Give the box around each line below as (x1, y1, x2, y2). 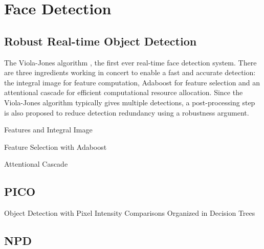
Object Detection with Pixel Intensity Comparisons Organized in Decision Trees (4, 208, 255, 218)
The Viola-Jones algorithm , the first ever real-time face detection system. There (4, 57, 257, 67)
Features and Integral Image (4, 124, 93, 135)
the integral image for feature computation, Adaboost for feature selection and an (4, 77, 260, 87)
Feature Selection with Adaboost (4, 141, 107, 152)
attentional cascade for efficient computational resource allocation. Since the (4, 87, 243, 98)
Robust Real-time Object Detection (4, 33, 197, 49)
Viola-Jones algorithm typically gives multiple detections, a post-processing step (4, 97, 255, 107)
